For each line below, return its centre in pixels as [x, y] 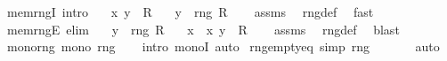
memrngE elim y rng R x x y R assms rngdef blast [203, 29]
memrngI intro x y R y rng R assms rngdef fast [190, 11]
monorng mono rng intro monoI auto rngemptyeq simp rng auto [223, 46]
